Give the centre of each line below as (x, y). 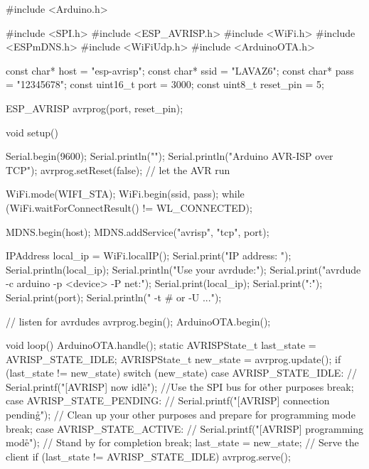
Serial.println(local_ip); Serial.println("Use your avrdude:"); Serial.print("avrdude (183, 269)
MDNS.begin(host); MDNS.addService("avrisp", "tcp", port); (138, 231)
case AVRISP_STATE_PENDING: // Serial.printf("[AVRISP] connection (168, 400)
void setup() (32, 132)
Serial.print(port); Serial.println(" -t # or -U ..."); (114, 297)
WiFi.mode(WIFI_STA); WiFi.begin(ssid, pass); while (125, 194)
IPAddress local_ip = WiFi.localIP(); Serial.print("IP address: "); (149, 255)
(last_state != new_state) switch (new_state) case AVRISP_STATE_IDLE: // (181, 373)
